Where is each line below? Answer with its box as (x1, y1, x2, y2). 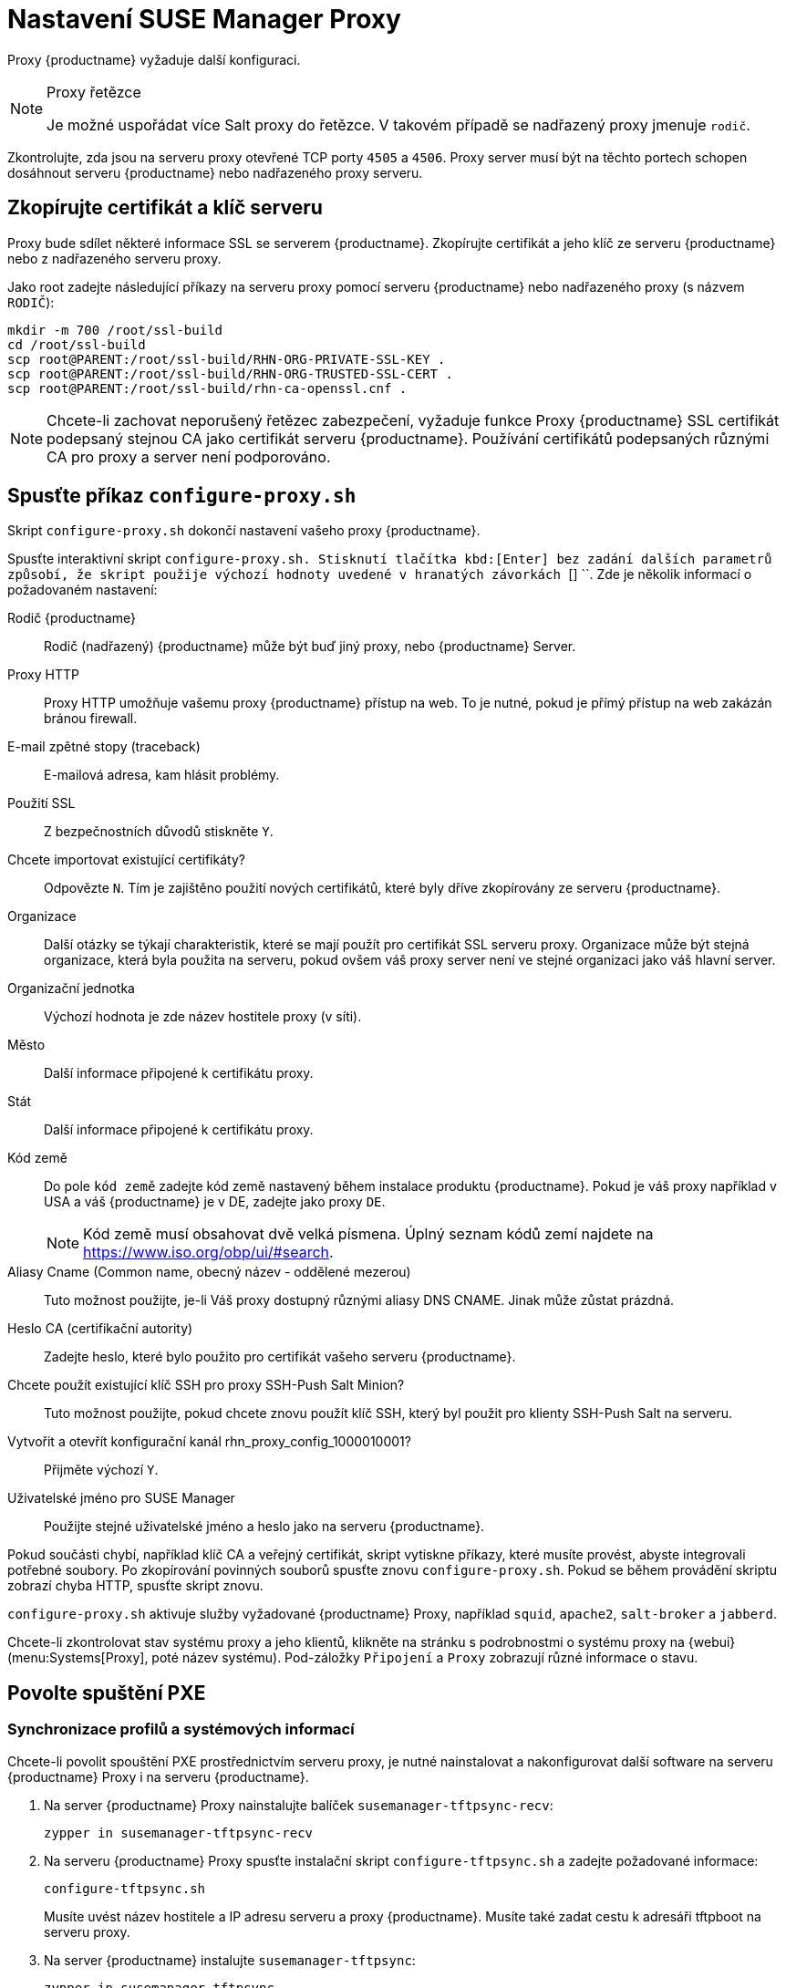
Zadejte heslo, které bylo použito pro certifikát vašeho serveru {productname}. (44, 1349, 516, 1365)
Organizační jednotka (7, 980, 135, 997)
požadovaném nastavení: (7, 582, 158, 598)
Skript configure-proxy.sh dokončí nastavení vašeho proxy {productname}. (7, 523, 481, 539)
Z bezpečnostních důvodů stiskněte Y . (44, 823, 274, 840)
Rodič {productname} (7, 610, 136, 626)
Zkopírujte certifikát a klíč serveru (7, 196, 323, 220)
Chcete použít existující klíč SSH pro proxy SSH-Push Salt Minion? (7, 1377, 405, 1393)
